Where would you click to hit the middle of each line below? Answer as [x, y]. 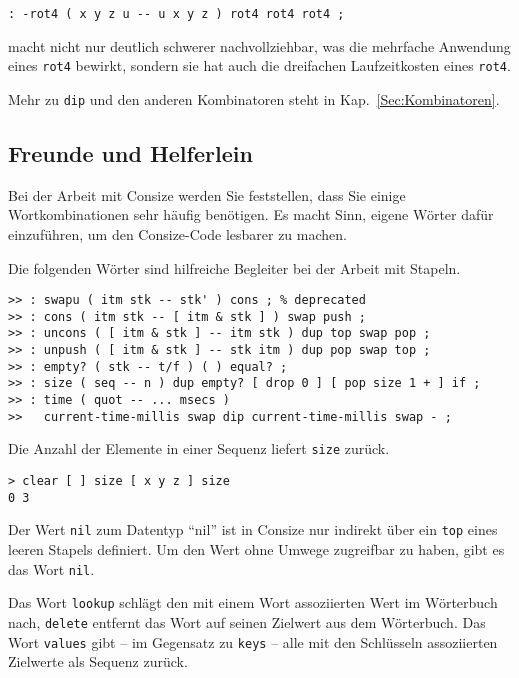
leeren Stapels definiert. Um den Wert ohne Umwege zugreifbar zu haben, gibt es [256, 549]
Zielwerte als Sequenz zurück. [98, 661]
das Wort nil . [51, 568]
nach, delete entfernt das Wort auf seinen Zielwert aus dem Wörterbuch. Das [247, 621]
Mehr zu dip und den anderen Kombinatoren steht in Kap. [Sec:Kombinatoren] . [254, 98]
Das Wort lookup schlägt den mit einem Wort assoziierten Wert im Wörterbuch [253, 602]
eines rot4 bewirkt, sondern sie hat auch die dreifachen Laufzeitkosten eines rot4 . [259, 65]
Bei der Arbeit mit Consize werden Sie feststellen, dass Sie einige [207, 194]
